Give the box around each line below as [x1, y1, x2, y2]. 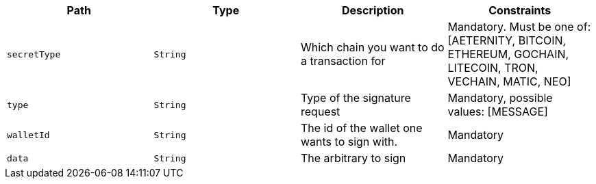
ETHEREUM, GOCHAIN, [447, 47, 569, 61]
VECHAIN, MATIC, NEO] [447, 75, 571, 88]
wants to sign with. [301, 135, 398, 148]
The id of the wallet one [301, 121, 423, 135]
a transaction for [301, 54, 386, 68]
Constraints [488, 3, 551, 17]
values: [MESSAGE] [447, 105, 548, 118]
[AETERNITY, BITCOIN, [447, 34, 567, 47]
